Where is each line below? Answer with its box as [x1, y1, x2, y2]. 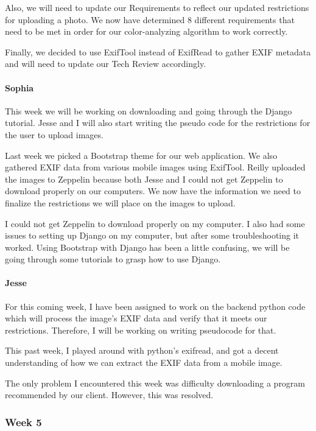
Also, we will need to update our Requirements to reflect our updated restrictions [5, 1, 309, 13]
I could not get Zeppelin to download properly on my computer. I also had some [5, 217, 305, 230]
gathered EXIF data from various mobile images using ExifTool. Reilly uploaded [5, 161, 306, 173]
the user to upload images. [5, 128, 104, 141]
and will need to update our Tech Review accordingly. [5, 57, 206, 70]
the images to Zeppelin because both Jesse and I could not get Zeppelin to [5, 172, 283, 185]
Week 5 [5, 414, 42, 429]
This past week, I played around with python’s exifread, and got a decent [5, 344, 279, 357]
